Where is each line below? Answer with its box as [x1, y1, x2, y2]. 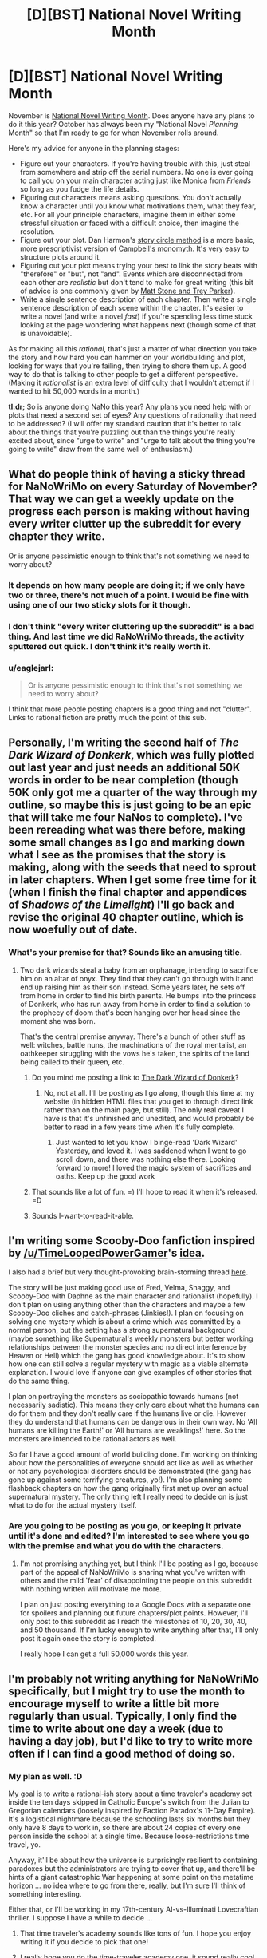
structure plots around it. [19, 252, 101, 261]
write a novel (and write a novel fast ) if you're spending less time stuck [19, 311, 253, 321]
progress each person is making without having [8, 505, 250, 518]
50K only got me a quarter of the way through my [8, 786, 257, 799]
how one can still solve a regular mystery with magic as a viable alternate [8, 1359, 249, 1369]
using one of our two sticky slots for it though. [8, 599, 191, 610]
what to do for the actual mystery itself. [8, 1500, 137, 1510]
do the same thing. [8, 1376, 70, 1386]
